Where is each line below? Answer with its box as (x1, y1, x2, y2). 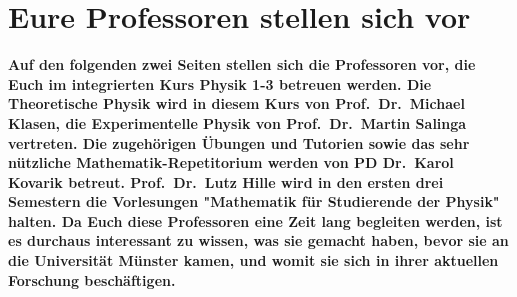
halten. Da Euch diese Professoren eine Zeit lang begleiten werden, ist (8, 210, 503, 231)
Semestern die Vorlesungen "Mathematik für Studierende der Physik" (8, 191, 500, 212)
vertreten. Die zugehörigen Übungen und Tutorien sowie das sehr (8, 132, 470, 153)
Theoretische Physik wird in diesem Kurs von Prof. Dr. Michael (8, 93, 465, 114)
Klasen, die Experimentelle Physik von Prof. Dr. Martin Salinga (8, 112, 467, 133)
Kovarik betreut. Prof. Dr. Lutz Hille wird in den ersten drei (8, 171, 444, 192)
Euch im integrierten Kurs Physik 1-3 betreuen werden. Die (8, 73, 432, 94)
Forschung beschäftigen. (8, 269, 176, 290)
